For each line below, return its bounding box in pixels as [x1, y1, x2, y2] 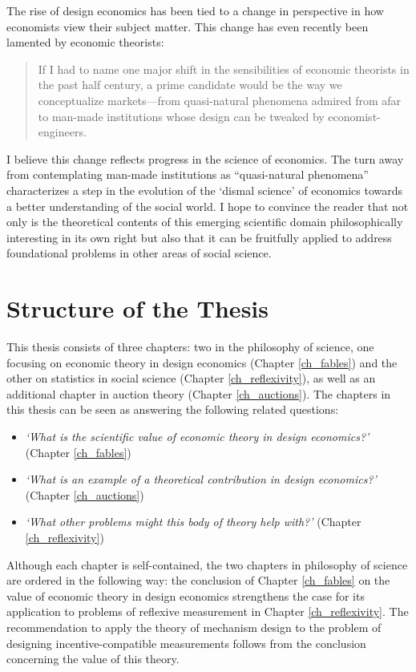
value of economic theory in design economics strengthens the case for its [6, 587, 365, 604]
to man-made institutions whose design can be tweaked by [38, 107, 325, 124]
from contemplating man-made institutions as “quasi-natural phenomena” [6, 166, 369, 183]
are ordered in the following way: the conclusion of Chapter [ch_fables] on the [6, 572, 390, 589]
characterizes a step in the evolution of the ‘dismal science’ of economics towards [6, 181, 403, 198]
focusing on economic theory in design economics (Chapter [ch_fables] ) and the [6, 354, 398, 370]
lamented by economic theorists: [6, 34, 164, 51]
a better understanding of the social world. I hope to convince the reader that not [6, 197, 409, 214]
